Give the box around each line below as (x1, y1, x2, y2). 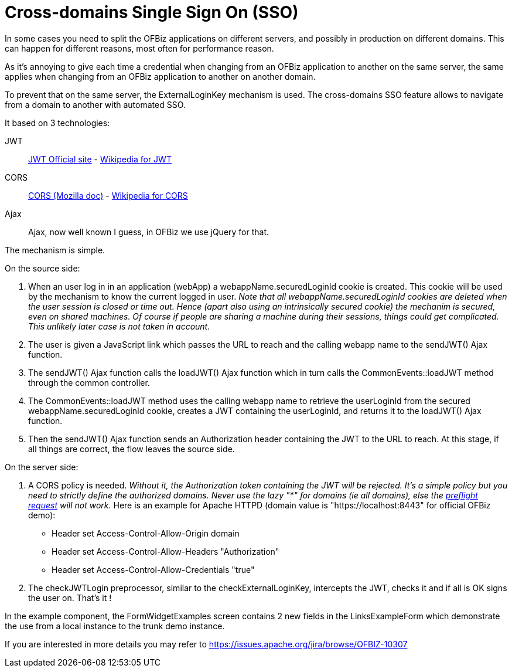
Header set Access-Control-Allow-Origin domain (52, 528, 240, 538)
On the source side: (5, 263, 80, 273)
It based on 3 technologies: (5, 117, 110, 128)
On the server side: (5, 461, 78, 472)
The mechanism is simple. (5, 245, 105, 255)
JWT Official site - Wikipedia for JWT (28, 154, 172, 164)
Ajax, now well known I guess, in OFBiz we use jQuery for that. (28, 226, 269, 237)
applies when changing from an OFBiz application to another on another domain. (5, 71, 316, 82)
